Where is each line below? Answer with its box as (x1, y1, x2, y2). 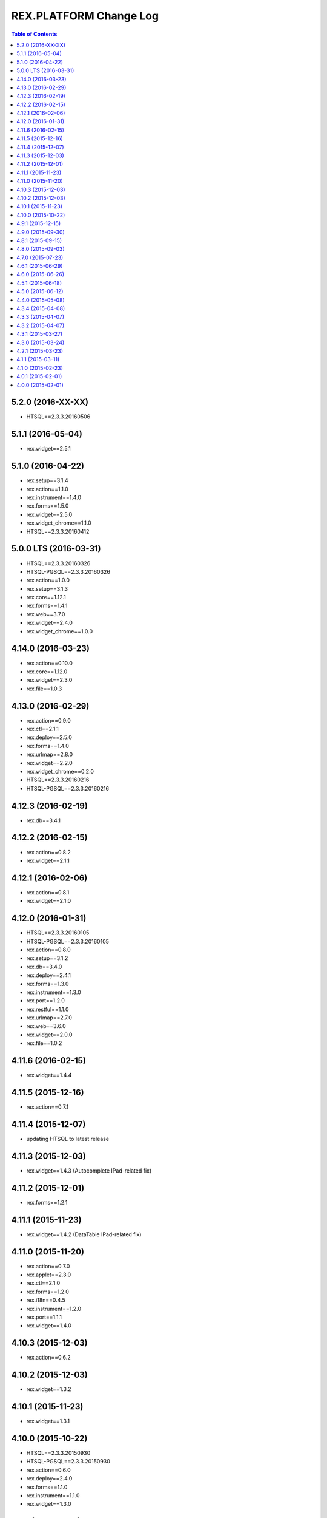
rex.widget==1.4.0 (26, 1322, 72, 1329)
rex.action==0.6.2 (26, 1354, 71, 1361)
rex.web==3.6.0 (26, 1023, 66, 1030)
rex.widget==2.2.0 (26, 759, 73, 766)
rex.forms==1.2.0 (26, 1288, 70, 1295)
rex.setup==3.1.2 (26, 955, 68, 962)
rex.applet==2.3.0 (26, 1271, 71, 1278)
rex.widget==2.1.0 (26, 897, 71, 905)
